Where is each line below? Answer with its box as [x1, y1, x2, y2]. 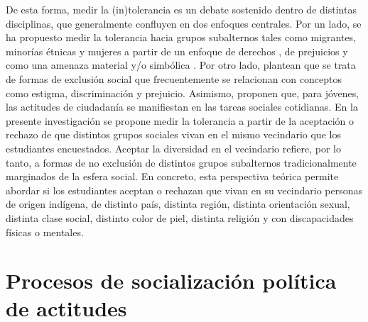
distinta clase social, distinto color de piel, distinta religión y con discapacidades [6, 210, 354, 225]
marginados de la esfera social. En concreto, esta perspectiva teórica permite [6, 169, 339, 184]
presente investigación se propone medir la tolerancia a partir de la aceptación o [6, 113, 355, 128]
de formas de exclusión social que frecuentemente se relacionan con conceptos [6, 71, 342, 86]
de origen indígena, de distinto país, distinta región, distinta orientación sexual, [6, 196, 350, 211]
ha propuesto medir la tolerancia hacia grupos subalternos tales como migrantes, [6, 30, 357, 45]
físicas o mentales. [6, 224, 84, 239]
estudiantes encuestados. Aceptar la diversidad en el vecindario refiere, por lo [6, 140, 341, 155]
